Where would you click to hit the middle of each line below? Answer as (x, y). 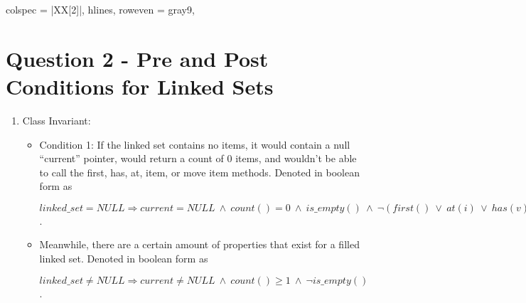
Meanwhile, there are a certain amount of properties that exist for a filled (199, 244)
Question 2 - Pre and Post (137, 58)
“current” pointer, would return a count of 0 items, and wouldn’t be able (198, 158)
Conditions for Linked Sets (140, 86)
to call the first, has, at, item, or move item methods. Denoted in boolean (200, 172)
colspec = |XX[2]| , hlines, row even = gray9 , (100, 9)
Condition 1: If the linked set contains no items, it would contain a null (195, 144)
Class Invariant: (57, 120)
